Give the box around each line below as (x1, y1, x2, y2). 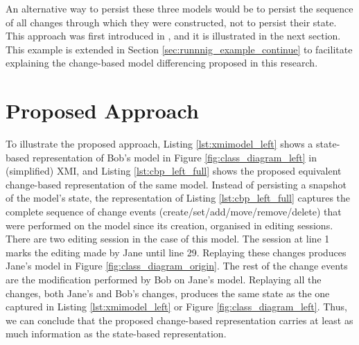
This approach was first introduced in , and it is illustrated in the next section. (6, 28, 341, 43)
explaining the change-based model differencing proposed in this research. (6, 55, 318, 70)
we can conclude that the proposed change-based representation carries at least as (6, 312, 353, 327)
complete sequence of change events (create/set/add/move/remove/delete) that (6, 204, 342, 219)
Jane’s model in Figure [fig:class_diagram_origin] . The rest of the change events (6, 258, 348, 273)
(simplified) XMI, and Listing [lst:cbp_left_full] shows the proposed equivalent (6, 163, 342, 178)
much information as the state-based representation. (6, 326, 227, 341)
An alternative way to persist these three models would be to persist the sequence (6, 1, 353, 15)
